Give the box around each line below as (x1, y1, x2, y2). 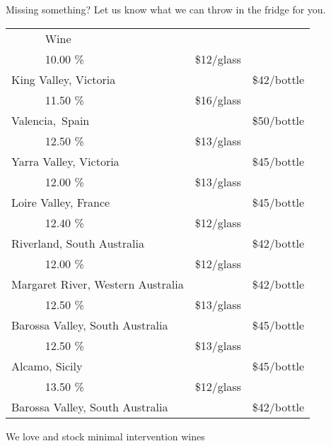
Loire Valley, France (11, 193, 110, 210)
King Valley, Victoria (11, 71, 116, 88)
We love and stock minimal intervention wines (6, 428, 205, 443)
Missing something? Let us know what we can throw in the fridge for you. (6, 2, 326, 16)
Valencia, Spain (11, 111, 90, 128)
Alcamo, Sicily (11, 357, 83, 374)
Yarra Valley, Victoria (11, 152, 120, 169)
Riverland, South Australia (11, 234, 145, 251)
